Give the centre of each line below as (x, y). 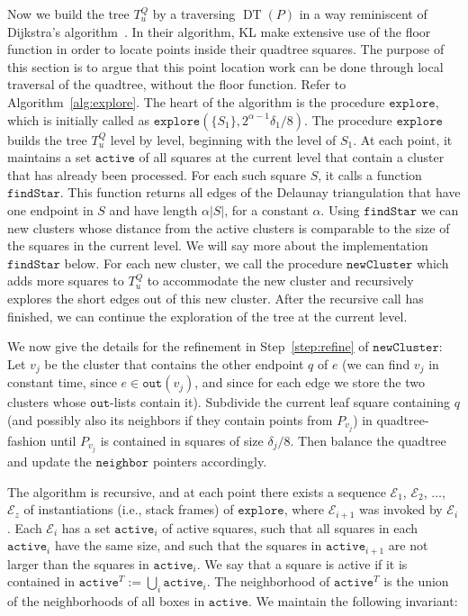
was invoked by (401, 509)
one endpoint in (50, 209)
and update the (49, 461)
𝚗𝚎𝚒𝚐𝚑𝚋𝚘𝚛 (122, 462)
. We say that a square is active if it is (302, 563)
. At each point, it (403, 139)
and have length (153, 209)
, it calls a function (370, 174)
